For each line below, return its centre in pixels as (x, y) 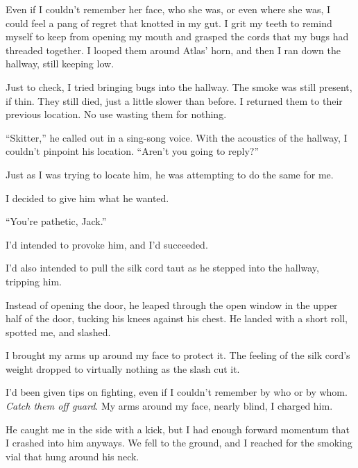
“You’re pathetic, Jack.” (56, 221)
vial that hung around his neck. (73, 456)
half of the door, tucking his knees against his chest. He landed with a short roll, (177, 318)
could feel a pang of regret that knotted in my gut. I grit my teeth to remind (169, 23)
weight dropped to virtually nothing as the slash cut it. (123, 368)
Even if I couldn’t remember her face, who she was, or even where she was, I (168, 9)
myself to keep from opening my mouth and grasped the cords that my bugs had (177, 36)
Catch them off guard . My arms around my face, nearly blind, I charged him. (169, 406)
